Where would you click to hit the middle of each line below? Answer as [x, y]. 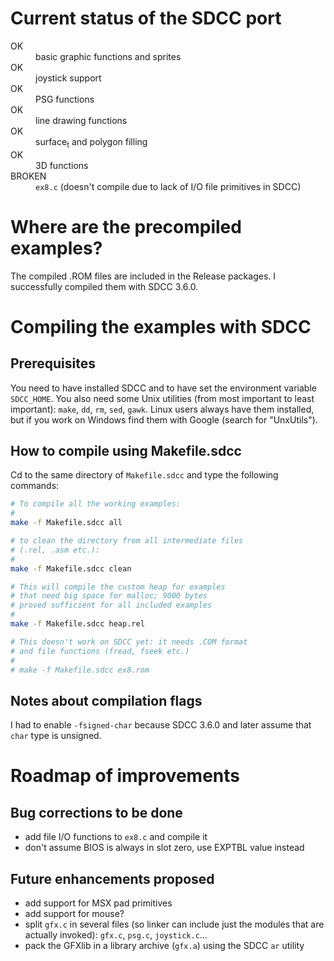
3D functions [62, 165]
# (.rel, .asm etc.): [55, 550]
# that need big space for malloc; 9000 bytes [109, 596]
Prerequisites [53, 363]
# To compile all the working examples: [96, 504]
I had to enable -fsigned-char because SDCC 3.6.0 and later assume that [161, 725]
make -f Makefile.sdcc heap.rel [77, 624]
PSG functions [65, 99]
